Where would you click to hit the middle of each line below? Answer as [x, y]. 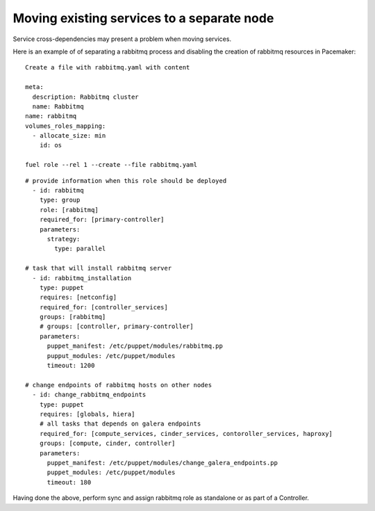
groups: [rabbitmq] [73, 317]
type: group [60, 200]
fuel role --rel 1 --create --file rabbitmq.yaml [111, 165]
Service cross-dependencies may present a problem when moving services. [122, 39]
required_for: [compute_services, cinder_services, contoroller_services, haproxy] [186, 433]
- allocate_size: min [69, 136]
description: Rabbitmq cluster [85, 97]
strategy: [64, 239]
